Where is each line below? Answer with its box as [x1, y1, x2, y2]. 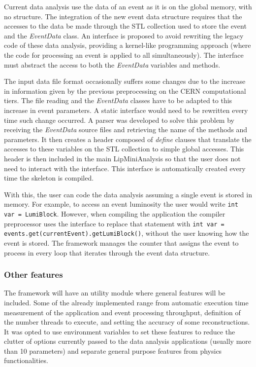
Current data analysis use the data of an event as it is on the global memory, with [4, 1, 252, 11]
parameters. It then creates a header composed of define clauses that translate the [4, 134, 252, 144]
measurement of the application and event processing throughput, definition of [4, 307, 241, 317]
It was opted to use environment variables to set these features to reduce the [4, 326, 235, 336]
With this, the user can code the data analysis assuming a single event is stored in [4, 189, 252, 199]
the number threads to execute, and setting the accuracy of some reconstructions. [4, 317, 250, 327]
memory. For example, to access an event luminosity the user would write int [4, 199, 238, 209]
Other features [4, 268, 63, 281]
